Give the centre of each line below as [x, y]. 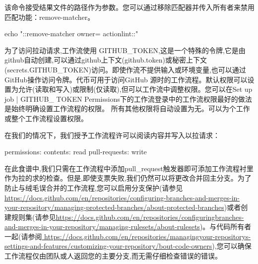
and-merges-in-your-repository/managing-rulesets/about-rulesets [102, 227]
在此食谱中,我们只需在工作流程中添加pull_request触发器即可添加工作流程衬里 [129, 168]
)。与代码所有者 [226, 227]
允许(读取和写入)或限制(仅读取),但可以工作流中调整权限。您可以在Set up [135, 89]
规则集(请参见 [33, 217]
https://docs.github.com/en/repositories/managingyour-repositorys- [148, 236]
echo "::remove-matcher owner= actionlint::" [71, 33]
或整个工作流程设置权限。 [46, 118]
